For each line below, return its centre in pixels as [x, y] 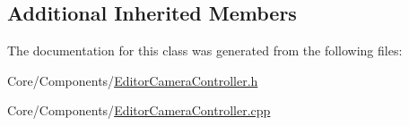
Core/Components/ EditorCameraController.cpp [139, 110]
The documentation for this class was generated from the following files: [205, 50]
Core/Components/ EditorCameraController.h [133, 80]
